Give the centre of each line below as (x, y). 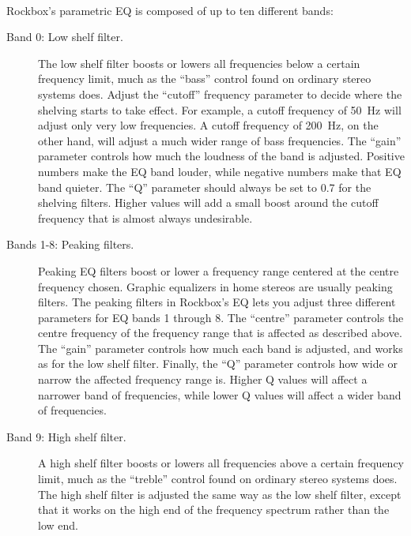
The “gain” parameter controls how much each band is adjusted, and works (221, 348)
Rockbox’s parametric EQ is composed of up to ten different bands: (170, 10)
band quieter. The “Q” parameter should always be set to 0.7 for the (205, 187)
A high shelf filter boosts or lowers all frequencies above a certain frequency (221, 463)
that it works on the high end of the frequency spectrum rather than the (214, 510)
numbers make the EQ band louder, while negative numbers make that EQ (220, 171)
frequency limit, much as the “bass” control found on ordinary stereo (205, 79)
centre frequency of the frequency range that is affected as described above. (220, 333)
